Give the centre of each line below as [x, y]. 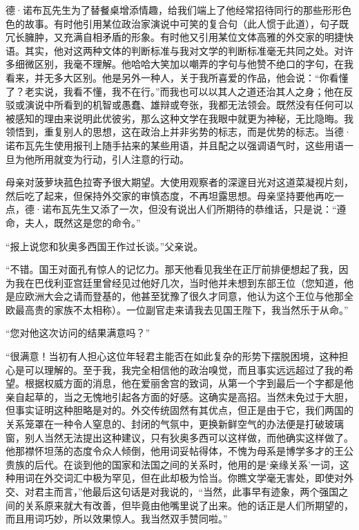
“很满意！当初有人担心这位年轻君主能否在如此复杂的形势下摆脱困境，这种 [172, 356]
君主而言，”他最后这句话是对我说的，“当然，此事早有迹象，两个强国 [186, 491]
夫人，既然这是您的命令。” [83, 222]
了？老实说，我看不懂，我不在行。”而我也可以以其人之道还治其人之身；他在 [175, 91]
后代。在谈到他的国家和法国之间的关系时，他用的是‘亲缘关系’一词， [187, 464]
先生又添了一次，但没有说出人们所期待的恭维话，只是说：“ [204, 209]
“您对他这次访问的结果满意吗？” [78, 333]
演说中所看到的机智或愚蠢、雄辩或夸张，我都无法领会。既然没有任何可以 [189, 105]
